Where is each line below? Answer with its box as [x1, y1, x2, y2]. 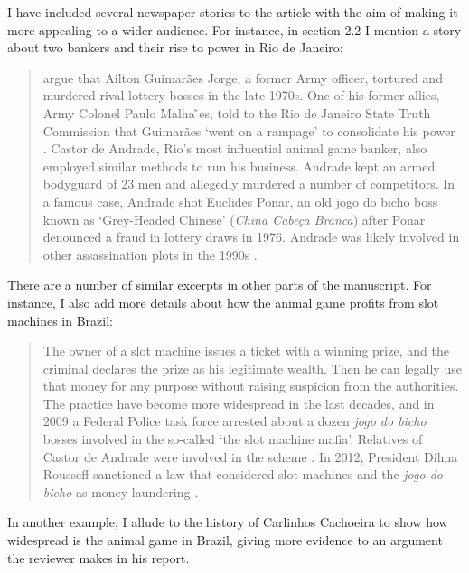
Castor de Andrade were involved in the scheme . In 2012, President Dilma [42, 447, 458, 466]
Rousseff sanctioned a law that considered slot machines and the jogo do [42, 465, 443, 484]
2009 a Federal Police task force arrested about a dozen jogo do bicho [42, 411, 427, 430]
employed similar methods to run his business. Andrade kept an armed [42, 156, 436, 175]
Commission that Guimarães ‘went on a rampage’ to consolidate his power [42, 121, 455, 140]
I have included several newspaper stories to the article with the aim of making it [7, 3, 458, 21]
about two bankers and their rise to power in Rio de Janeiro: [7, 38, 343, 57]
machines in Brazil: [7, 310, 113, 329]
